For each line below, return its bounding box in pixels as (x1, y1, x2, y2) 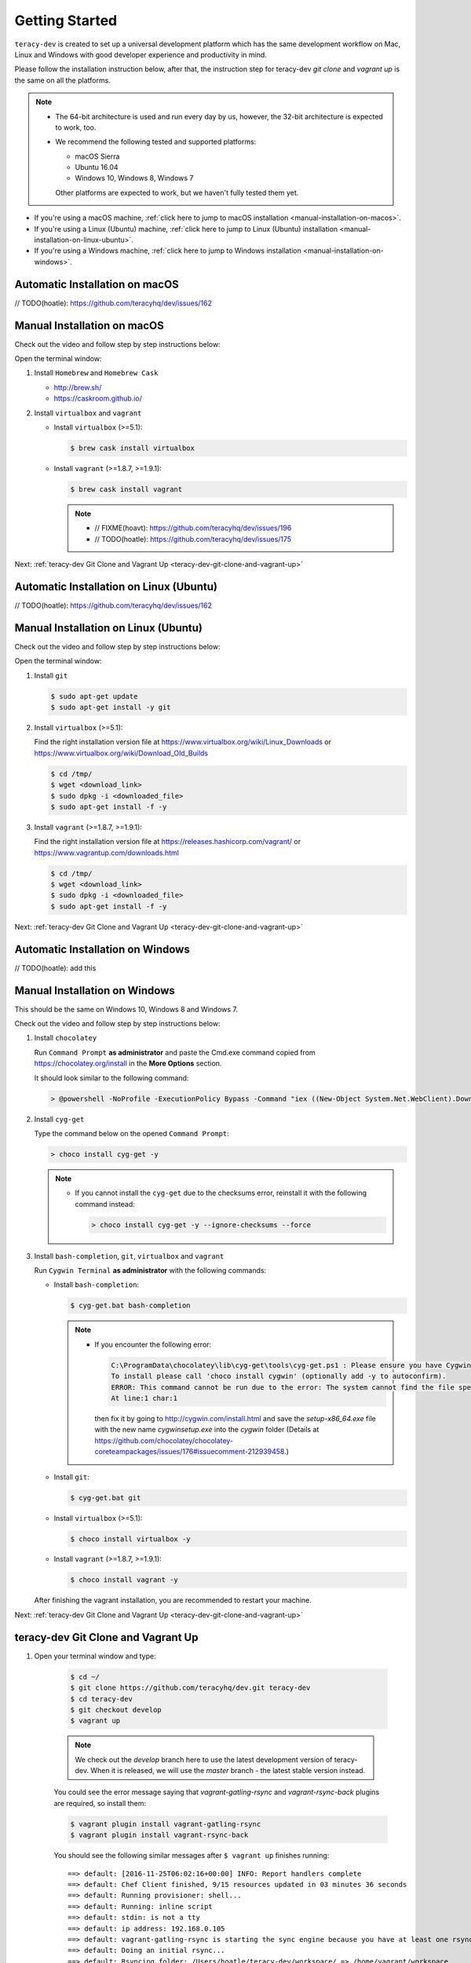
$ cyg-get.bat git (70, 1493, 141, 1502)
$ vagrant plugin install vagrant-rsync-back (70, 1830, 249, 1840)
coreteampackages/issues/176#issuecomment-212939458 (94, 1447, 285, 1457)
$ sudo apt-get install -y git (50, 703, 172, 712)
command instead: (75, 1199, 135, 1208)
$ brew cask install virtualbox (70, 444, 195, 452)
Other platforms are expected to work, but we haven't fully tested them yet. (55, 188, 299, 197)
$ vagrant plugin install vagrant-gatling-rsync (70, 1819, 261, 1829)
